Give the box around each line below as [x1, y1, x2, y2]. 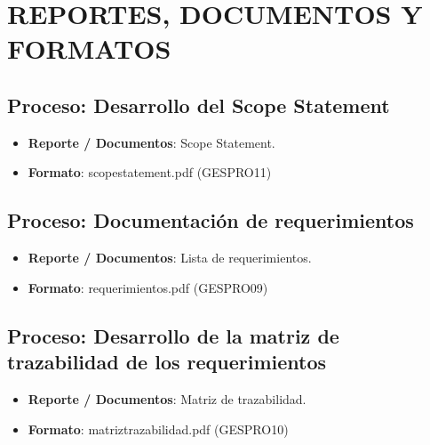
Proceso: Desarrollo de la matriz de [7, 321, 339, 349]
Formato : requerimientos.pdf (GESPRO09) [28, 278, 268, 296]
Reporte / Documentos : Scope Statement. [28, 133, 275, 151]
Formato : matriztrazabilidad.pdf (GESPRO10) [28, 419, 289, 438]
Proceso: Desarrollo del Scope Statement [7, 91, 390, 118]
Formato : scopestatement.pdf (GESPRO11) [28, 163, 272, 182]
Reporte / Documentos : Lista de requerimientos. [28, 248, 312, 267]
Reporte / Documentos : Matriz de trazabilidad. [28, 389, 307, 408]
